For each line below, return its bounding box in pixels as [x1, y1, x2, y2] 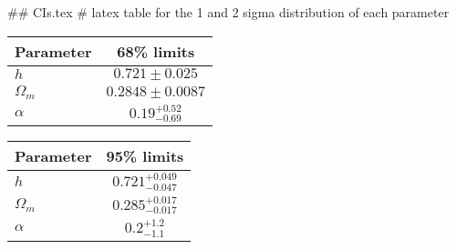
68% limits [117, 40, 195, 62]
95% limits [106, 145, 184, 167]
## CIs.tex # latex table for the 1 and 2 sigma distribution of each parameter [7, 3, 450, 21]
